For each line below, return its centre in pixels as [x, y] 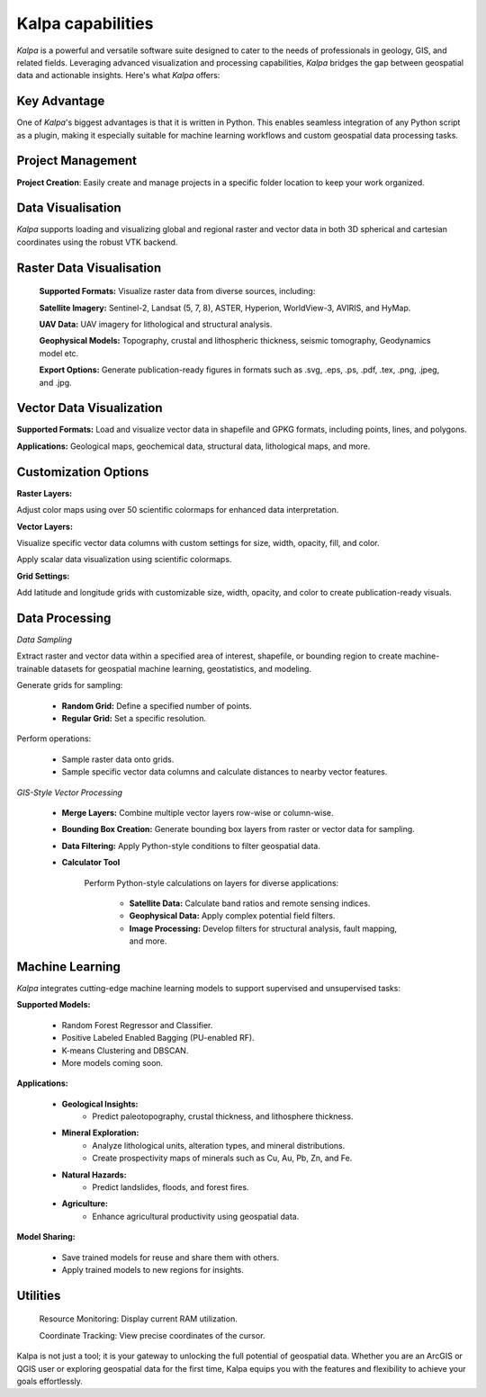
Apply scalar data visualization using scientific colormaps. [124, 560]
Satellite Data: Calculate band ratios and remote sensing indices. [250, 903]
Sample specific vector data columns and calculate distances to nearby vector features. [225, 772]
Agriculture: [85, 1204]
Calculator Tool [91, 863]
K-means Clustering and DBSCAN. [125, 1050]
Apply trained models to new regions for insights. [153, 1270]
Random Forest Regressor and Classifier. [137, 1025]
